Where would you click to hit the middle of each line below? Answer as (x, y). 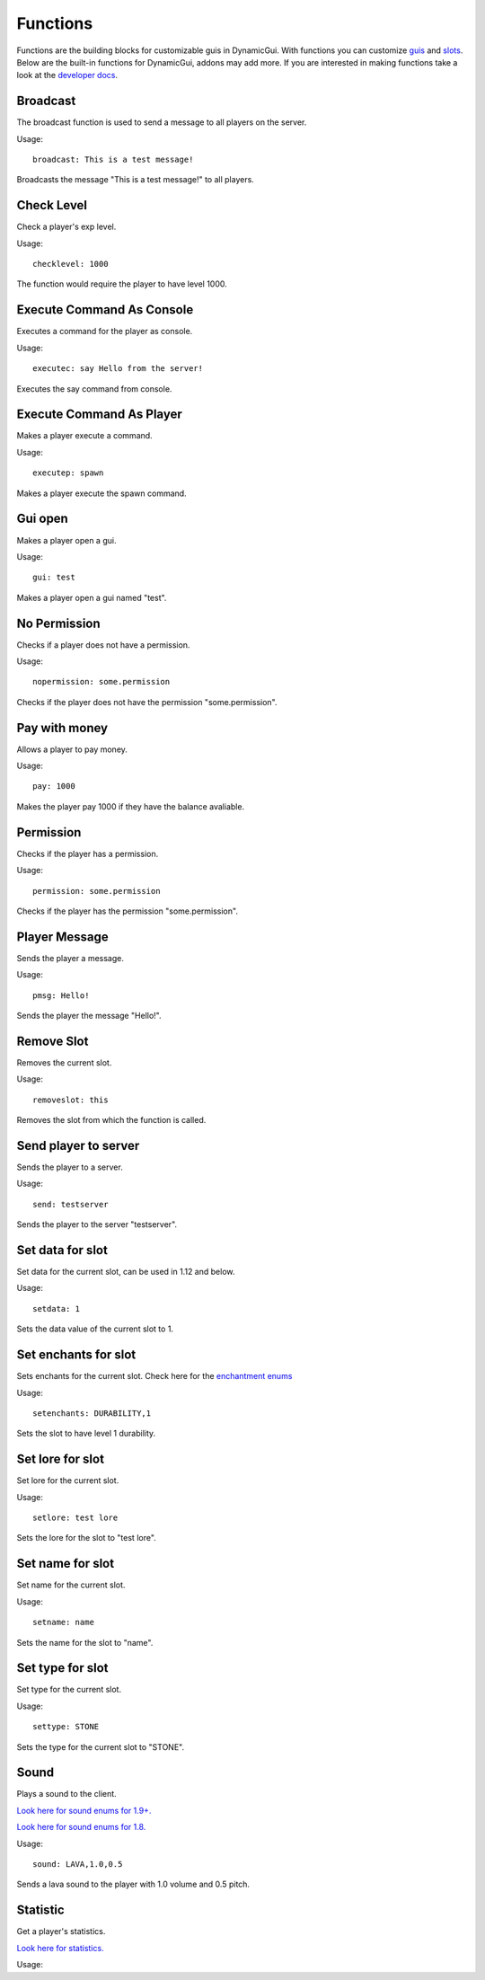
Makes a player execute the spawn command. (102, 493)
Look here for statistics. (60, 1948)
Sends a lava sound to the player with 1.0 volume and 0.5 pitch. (133, 1884)
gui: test (54, 578)
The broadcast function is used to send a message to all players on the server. (162, 122)
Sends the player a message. (71, 958)
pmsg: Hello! (61, 995)
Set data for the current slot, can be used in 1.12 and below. (126, 1272)
